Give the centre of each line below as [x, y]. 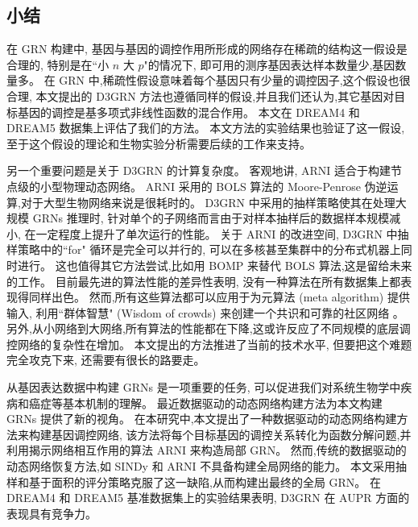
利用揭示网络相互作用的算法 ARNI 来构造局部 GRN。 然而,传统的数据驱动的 [207, 450]
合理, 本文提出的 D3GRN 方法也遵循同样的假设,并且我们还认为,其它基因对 [201, 95]
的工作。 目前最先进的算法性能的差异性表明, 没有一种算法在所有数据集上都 [204, 281]
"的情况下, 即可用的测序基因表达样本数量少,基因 [269, 64]
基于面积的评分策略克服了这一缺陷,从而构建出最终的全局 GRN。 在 [205, 481]
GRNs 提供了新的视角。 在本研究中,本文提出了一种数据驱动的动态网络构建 [202, 419]
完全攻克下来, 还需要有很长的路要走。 [106, 360]
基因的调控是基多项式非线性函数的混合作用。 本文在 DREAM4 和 [188, 112]
